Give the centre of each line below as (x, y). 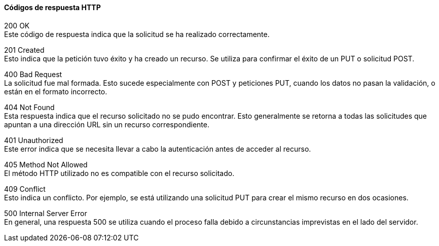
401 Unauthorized (34, 140)
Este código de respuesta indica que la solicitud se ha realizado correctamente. (137, 34)
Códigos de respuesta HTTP (52, 7)
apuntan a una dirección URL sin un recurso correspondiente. (107, 124)
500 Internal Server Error (46, 213)
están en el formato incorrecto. (56, 91)
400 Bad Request (33, 74)
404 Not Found (29, 107)
